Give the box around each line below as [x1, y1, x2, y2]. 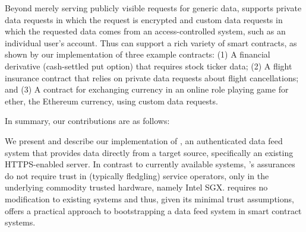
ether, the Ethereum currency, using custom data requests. [5, 94, 218, 107]
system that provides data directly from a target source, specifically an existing [5, 146, 294, 158]
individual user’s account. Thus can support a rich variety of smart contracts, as [5, 36, 297, 49]
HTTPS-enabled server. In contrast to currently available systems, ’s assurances [5, 158, 295, 170]
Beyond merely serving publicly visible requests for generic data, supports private [5, 2, 302, 14]
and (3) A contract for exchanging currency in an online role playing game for [5, 83, 289, 96]
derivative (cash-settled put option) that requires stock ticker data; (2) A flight [5, 59, 292, 72]
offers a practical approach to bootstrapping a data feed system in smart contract [5, 204, 302, 217]
